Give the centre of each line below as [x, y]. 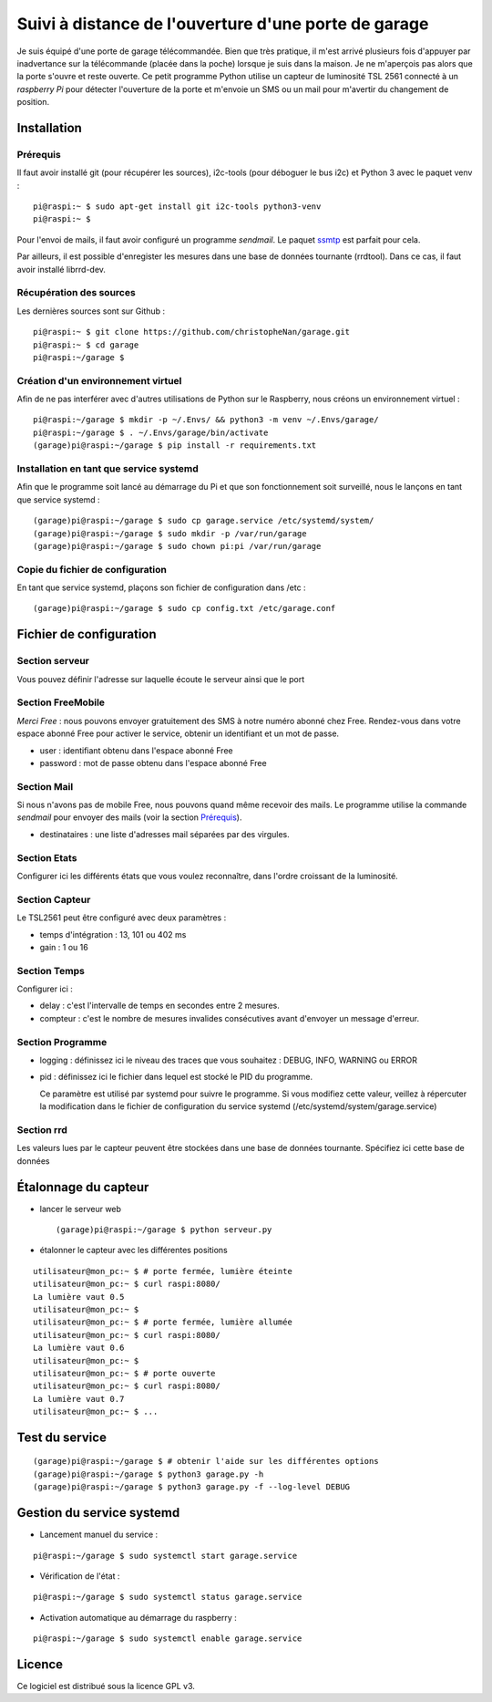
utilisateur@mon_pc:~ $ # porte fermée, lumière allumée [163, 1322]
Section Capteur [54, 899]
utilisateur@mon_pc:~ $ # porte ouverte [124, 1373]
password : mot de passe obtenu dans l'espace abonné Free [154, 763]
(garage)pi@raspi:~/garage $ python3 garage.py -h [149, 1474]
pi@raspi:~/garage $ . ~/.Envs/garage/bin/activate [151, 432]
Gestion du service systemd [98, 1513]
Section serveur [53, 661]
